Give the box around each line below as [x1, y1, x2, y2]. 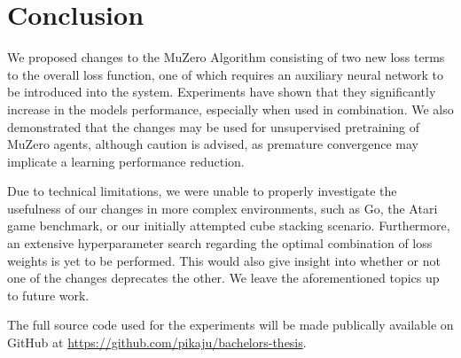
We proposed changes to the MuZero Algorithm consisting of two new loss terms [7, 48, 445, 66]
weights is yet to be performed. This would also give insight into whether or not [7, 251, 441, 269]
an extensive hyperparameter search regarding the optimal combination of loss [7, 234, 433, 253]
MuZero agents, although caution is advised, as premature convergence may [7, 135, 419, 153]
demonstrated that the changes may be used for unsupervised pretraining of [7, 117, 419, 136]
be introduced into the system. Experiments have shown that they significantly [7, 82, 436, 101]
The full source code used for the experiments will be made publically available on [7, 315, 454, 334]
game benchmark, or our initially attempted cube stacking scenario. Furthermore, [7, 216, 450, 235]
